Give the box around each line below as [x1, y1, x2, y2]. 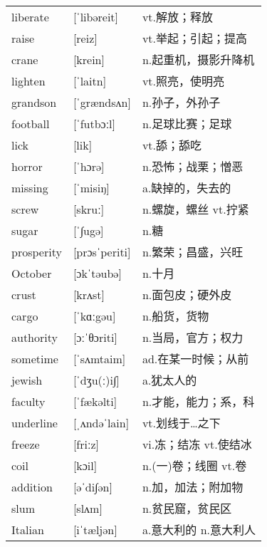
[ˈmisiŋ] [73, 179, 110, 196]
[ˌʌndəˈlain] [73, 414, 130, 431]
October [11, 264, 52, 281]
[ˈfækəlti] [73, 392, 117, 410]
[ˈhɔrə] [73, 157, 105, 174]
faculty [11, 392, 46, 410]
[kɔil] [73, 457, 98, 474]
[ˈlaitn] [73, 72, 107, 89]
